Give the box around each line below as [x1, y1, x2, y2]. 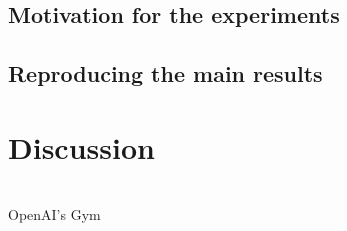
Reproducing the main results [8, 58, 323, 89]
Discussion [8, 126, 155, 167]
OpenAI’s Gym [8, 204, 101, 225]
